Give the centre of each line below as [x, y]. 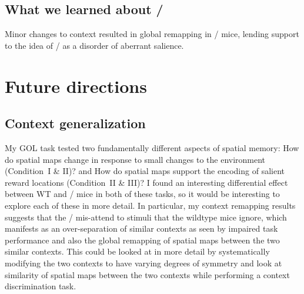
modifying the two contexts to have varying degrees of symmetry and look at [143, 263]
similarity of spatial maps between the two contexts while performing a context [147, 274]
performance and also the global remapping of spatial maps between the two [142, 240]
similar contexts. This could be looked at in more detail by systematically [137, 251]
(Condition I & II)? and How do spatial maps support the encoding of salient [145, 171]
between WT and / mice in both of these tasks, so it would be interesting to [142, 194]
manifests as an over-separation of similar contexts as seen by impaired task [141, 228]
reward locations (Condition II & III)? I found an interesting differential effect [146, 182]
